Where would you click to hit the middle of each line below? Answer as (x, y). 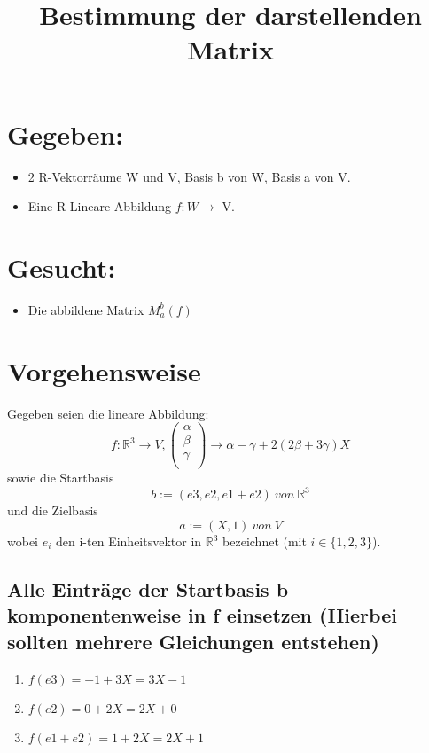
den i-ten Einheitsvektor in (129, 541)
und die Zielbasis (53, 510)
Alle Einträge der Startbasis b (148, 588)
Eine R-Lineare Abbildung (100, 206)
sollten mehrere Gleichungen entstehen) (193, 641)
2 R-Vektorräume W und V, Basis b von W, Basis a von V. (189, 176)
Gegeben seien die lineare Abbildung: (108, 413)
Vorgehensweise (104, 370)
